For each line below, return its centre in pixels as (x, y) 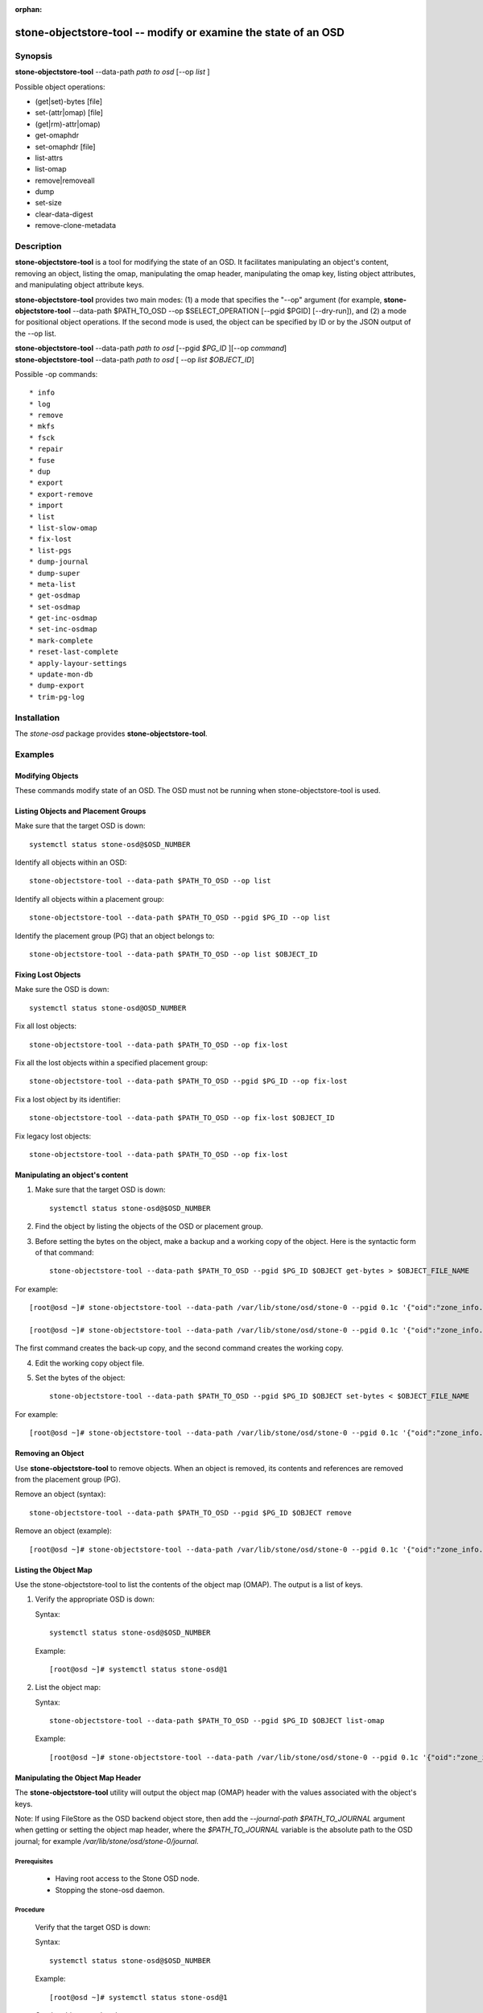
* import (46, 506)
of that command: (64, 1252)
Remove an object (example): (63, 1531)
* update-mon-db (61, 675)
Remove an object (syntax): (60, 1494)
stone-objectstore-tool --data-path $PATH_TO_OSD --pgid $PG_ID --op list (180, 918)
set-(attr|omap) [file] (69, 113)
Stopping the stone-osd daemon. (110, 1890)
